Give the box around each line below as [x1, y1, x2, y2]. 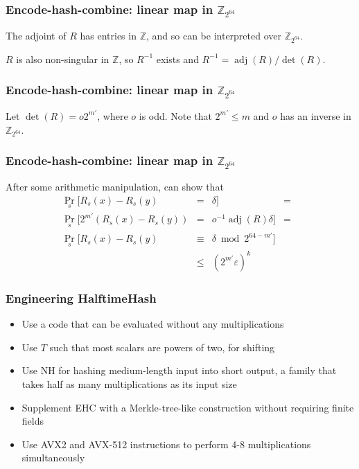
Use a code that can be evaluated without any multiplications [21, 317, 284, 331]
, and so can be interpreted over [146, 28, 281, 42]
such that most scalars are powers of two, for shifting [49, 339, 275, 354]
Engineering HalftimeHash [6, 289, 157, 306]
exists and [156, 51, 199, 66]
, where [97, 108, 128, 123]
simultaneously [21, 450, 85, 465]
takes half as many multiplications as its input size [21, 377, 237, 391]
